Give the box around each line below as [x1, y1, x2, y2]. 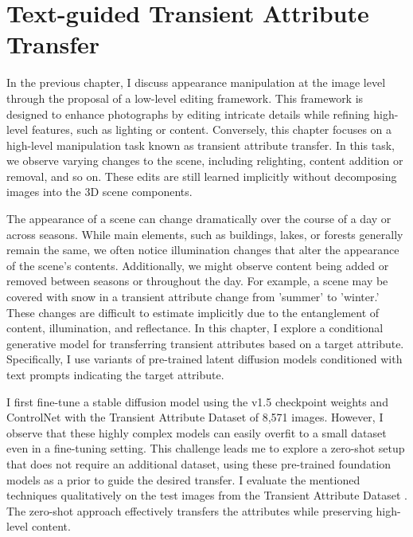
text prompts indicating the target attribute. [6, 366, 224, 382]
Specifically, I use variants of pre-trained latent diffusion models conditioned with [6, 351, 403, 367]
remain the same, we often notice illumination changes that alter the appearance [6, 241, 399, 258]
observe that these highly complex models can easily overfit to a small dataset [6, 424, 387, 441]
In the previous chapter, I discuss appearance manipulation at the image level [6, 74, 386, 91]
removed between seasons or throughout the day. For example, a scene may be [6, 272, 388, 289]
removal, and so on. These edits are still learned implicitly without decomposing [6, 167, 397, 184]
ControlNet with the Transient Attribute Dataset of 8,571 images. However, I [6, 409, 384, 425]
